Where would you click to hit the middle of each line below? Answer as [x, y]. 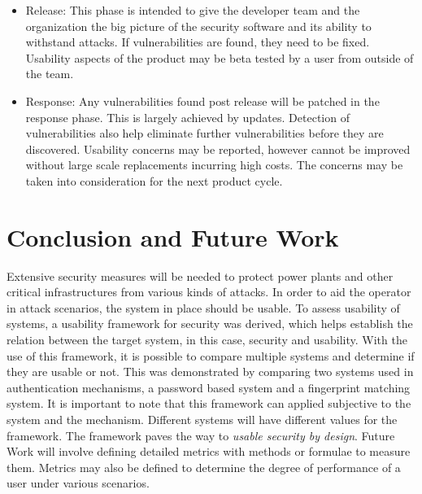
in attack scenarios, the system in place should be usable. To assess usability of [203, 307]
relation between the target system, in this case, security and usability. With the [207, 340]
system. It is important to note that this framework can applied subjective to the [209, 403]
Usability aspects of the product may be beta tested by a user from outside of [220, 57]
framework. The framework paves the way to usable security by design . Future [201, 435]
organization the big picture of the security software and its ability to [198, 26]
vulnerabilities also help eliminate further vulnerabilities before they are [204, 133]
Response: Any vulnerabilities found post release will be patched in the [202, 101]
